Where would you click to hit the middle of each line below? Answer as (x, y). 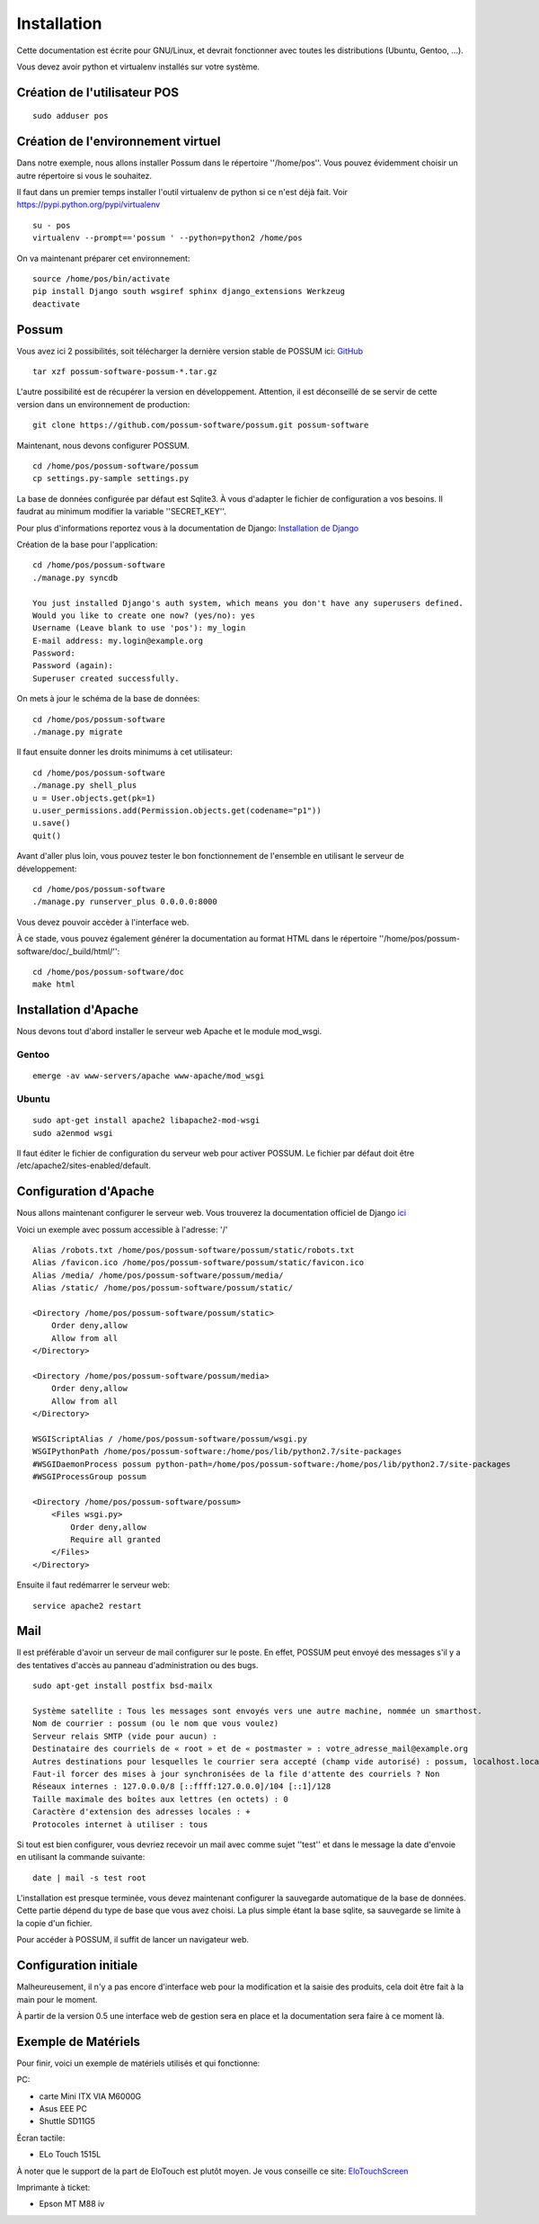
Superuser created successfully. (106, 678)
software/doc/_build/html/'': (68, 951)
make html (54, 984)
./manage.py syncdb (75, 577)
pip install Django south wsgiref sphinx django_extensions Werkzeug (189, 291)
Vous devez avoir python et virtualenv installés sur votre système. (138, 67)
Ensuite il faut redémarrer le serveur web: (93, 1585)
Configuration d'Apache (85, 1192)
